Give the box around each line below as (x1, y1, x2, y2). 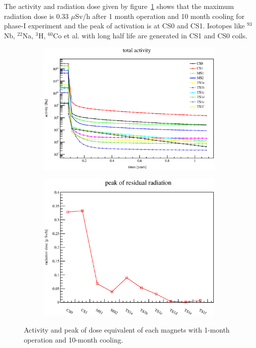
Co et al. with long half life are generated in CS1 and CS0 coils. (53, 30, 248, 40)
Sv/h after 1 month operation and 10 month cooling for (75, 10, 245, 21)
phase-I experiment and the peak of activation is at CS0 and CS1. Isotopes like (4, 20, 245, 31)
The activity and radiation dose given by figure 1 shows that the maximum (4, 1, 234, 11)
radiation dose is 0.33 (4, 10, 69, 21)
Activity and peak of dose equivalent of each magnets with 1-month (24, 324, 230, 335)
